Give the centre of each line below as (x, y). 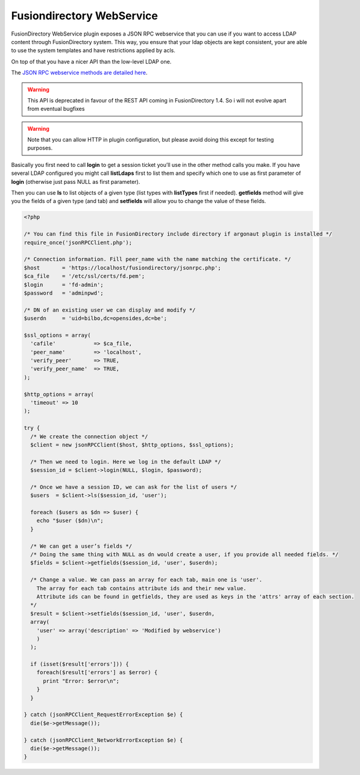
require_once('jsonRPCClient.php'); (78, 242)
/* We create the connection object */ (89, 436)
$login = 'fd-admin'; (64, 284)
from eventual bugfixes (56, 109)
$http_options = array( (59, 394)
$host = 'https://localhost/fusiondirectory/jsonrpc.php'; (122, 268)
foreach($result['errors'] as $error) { (97, 673)
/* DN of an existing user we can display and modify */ (110, 310)
